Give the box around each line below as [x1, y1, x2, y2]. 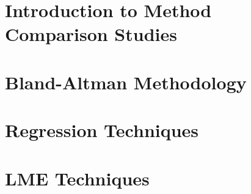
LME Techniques [5, 165, 150, 190]
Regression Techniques [5, 118, 199, 143]
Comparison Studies [5, 21, 177, 47]
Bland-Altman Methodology [5, 69, 247, 94]
